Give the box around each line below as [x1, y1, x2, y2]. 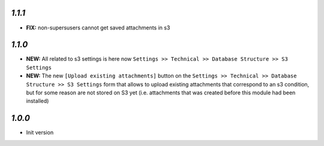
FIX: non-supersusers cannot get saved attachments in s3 [26, 24, 170, 31]
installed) [26, 97, 49, 105]
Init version [26, 129, 54, 136]
